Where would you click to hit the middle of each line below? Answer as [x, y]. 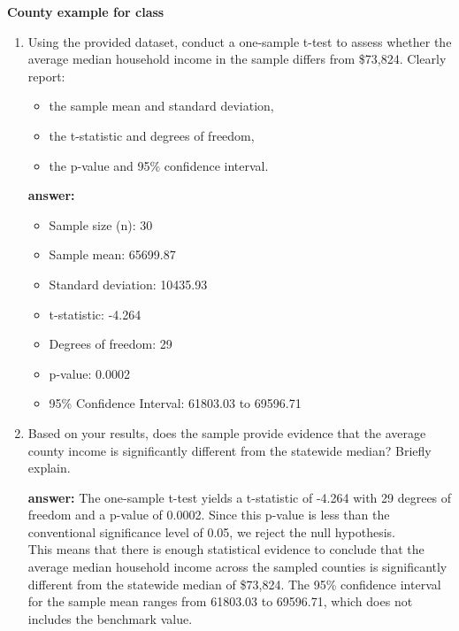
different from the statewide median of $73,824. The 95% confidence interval [234, 584]
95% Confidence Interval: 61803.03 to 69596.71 [175, 403]
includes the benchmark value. [110, 618]
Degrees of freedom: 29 [111, 344]
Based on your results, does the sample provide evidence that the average [227, 432]
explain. [49, 468]
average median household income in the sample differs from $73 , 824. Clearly [237, 59]
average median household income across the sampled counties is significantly [237, 567]
